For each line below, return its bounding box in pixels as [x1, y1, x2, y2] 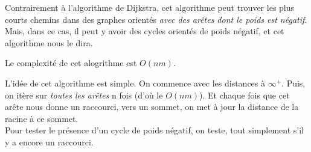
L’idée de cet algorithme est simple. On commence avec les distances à [5, 76, 266, 89]
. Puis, [281, 76, 306, 89]
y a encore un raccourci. [5, 135, 94, 148]
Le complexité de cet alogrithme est [5, 56, 137, 69]
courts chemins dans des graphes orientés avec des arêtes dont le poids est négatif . [5, 13, 307, 25]
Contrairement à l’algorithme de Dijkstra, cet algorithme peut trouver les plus [5, 1, 295, 13]
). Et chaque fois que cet [199, 88, 290, 101]
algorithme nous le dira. [5, 36, 93, 49]
